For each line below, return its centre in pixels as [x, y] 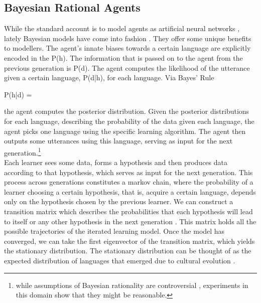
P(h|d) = [18, 94]
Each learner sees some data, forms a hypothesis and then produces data [116, 162]
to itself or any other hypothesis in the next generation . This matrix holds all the [130, 221]
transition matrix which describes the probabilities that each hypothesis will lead [128, 211]
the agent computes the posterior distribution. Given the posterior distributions [127, 111]
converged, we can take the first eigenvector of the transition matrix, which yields [129, 241]
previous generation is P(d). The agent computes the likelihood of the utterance [127, 67]
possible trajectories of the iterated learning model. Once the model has [114, 231]
